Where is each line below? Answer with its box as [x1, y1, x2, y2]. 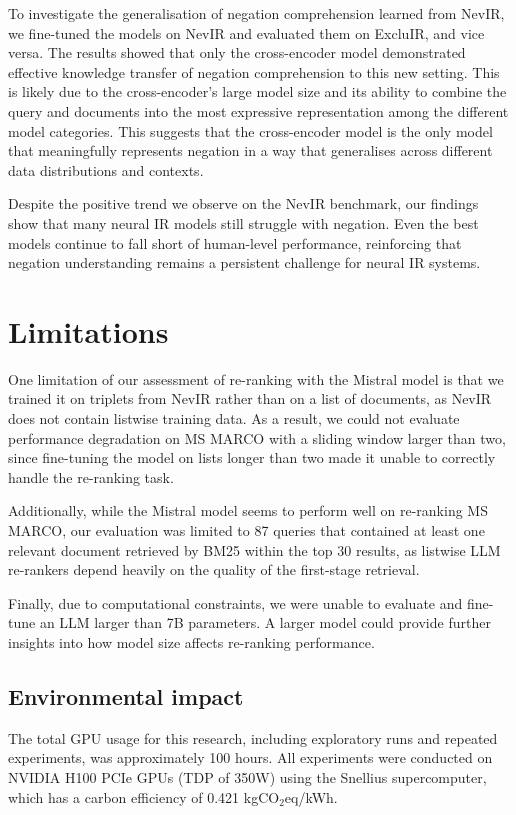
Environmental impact [8, 680, 244, 711]
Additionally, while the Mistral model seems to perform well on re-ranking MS [8, 500, 488, 521]
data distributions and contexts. [8, 159, 204, 180]
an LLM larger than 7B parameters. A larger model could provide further [39, 612, 491, 633]
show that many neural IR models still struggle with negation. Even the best [8, 212, 479, 233]
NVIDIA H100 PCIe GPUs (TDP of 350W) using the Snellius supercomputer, [8, 766, 487, 787]
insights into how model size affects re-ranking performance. [8, 631, 375, 652]
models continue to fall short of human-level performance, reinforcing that [8, 232, 462, 253]
